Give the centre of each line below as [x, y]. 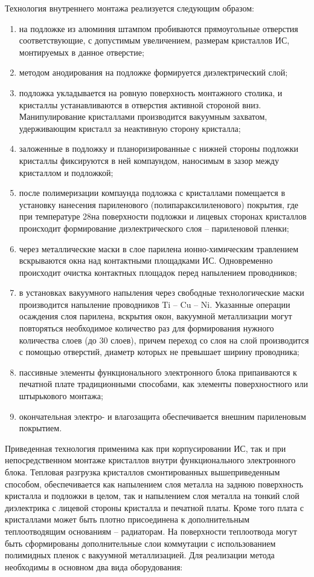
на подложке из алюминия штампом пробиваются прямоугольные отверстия [159, 28]
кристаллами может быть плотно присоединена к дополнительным [127, 519]
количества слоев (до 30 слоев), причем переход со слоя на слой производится [164, 340]
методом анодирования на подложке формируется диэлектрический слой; [153, 72]
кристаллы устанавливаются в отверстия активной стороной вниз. [140, 104]
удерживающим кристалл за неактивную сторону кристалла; [130, 128]
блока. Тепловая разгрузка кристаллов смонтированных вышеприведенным [143, 472]
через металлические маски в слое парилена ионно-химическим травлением [159, 248]
